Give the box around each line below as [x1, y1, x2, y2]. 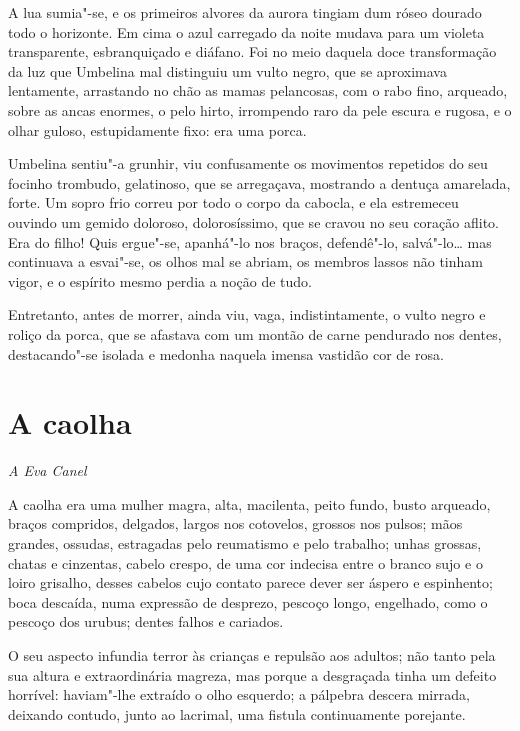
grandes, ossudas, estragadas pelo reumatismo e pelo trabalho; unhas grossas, [8, 533, 482, 553]
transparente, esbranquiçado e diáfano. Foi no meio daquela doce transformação [8, 41, 497, 62]
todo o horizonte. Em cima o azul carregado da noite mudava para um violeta [8, 21, 485, 42]
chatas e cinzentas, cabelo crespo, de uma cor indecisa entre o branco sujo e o [8, 552, 483, 573]
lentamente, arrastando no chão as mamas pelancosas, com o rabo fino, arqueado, [8, 80, 508, 101]
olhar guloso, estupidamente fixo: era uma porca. [8, 119, 307, 140]
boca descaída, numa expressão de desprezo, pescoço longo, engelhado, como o [8, 591, 488, 612]
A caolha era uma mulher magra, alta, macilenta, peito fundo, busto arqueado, [8, 493, 491, 514]
